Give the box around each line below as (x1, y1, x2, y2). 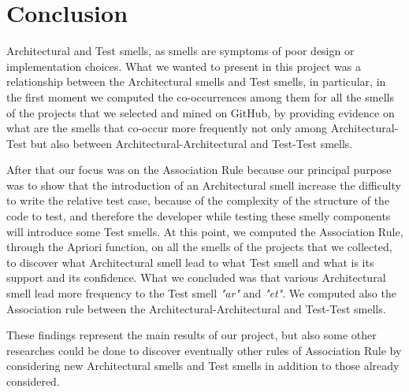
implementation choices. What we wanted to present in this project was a (6, 57, 361, 74)
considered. (6, 373, 60, 389)
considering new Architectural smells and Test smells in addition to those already (6, 357, 400, 374)
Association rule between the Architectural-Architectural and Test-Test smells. (6, 300, 386, 316)
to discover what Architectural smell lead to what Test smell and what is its (6, 253, 374, 270)
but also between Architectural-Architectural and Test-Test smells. (30, 135, 353, 151)
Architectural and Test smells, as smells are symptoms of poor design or (6, 43, 355, 59)
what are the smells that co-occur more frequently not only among (6, 120, 328, 136)
